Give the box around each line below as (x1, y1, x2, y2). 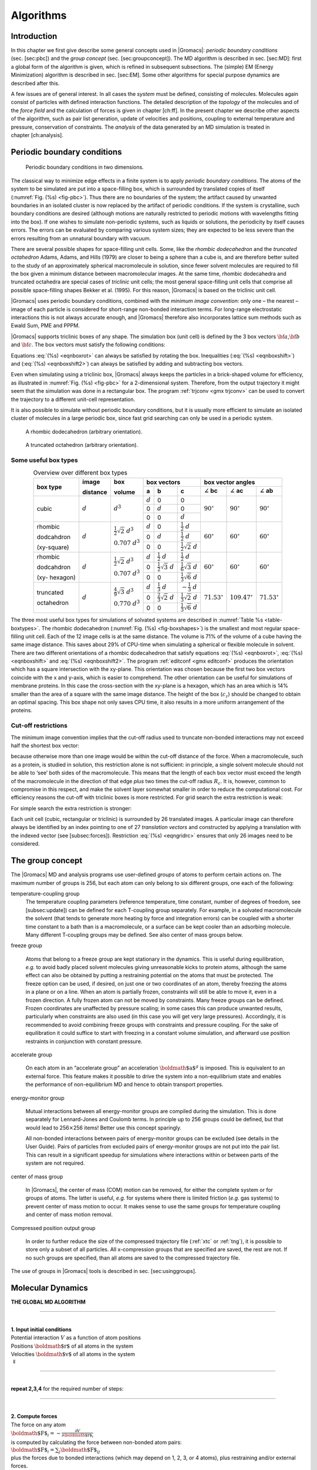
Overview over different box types (33, 469, 127, 477)
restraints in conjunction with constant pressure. (25, 1038, 143, 1045)
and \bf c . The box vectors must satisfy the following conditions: (11, 341, 166, 348)
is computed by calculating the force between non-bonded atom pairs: (11, 1438, 182, 1446)
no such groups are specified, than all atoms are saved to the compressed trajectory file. (25, 1254, 240, 1261)
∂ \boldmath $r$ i (62, 1432, 94, 1439)
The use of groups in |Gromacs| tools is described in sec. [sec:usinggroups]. (11, 1268, 197, 1275)
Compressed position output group (11, 1224, 96, 1231)
